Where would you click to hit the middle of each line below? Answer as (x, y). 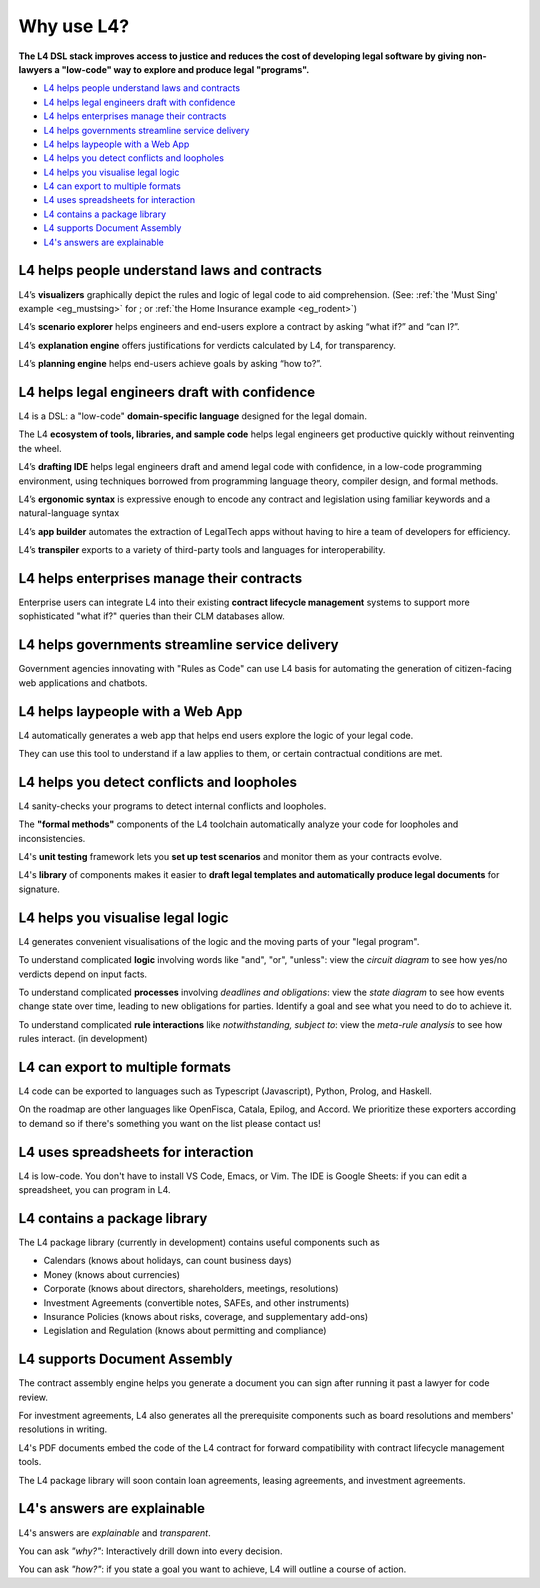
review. (33, 1397)
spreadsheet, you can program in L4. (94, 1190)
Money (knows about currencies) (111, 1274)
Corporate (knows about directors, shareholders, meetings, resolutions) (191, 1289)
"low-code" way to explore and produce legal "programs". (185, 69)
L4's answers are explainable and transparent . (114, 1532)
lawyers (35, 69)
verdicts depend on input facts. (83, 974)
